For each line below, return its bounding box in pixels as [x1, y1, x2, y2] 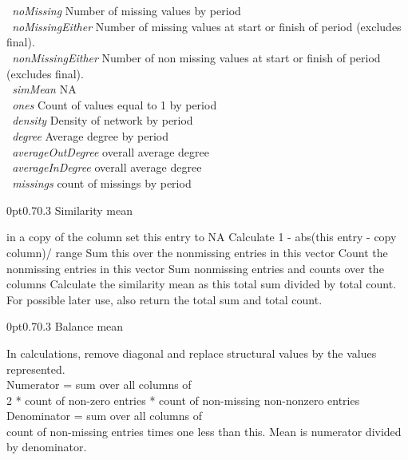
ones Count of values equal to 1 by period [12, 96, 217, 113]
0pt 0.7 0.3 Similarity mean [6, 201, 133, 218]
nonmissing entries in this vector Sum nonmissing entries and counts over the [6, 260, 384, 276]
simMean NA [12, 81, 77, 97]
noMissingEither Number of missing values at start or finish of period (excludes [12, 18, 402, 34]
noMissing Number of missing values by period [12, 2, 241, 18]
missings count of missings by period [12, 175, 192, 192]
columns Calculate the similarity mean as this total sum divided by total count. [6, 276, 397, 292]
